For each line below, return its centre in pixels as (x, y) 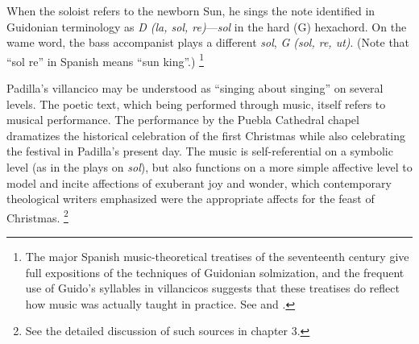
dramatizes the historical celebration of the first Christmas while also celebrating (206, 135)
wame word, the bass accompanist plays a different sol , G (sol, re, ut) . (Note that (208, 42)
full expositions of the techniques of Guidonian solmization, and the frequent (215, 272)
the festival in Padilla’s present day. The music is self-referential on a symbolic (200, 151)
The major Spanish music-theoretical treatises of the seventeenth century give (217, 257)
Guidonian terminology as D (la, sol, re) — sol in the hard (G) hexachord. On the (207, 26)
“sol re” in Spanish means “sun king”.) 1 (105, 60)
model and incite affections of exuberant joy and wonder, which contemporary (199, 182)
